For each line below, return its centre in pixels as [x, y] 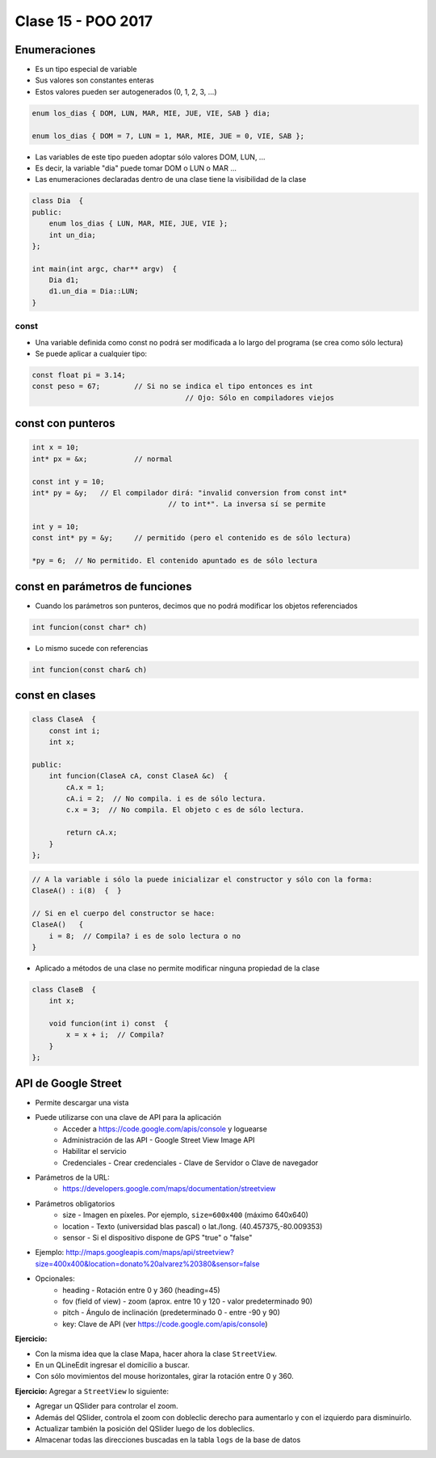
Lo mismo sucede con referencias [92, 648]
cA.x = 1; [85, 787]
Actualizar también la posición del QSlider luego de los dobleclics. [145, 1428]
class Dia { [58, 201]
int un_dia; [73, 235]
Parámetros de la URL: [72, 1177]
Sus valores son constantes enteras [94, 80]
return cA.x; [92, 833]
